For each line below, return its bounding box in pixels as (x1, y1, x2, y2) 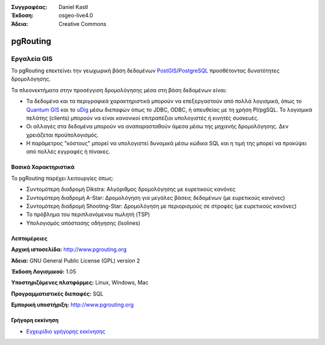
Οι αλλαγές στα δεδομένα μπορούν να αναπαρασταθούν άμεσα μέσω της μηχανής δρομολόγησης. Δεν (26, 123, 289, 130)
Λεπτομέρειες (11, 235, 48, 242)
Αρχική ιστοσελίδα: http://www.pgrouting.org (11, 246, 126, 253)
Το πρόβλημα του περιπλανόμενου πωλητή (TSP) (26, 211, 150, 218)
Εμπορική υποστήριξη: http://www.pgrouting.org (11, 301, 134, 308)
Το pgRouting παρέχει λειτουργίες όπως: (11, 175, 114, 182)
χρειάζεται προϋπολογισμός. (26, 131, 99, 138)
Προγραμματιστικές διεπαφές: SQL (11, 290, 104, 297)
